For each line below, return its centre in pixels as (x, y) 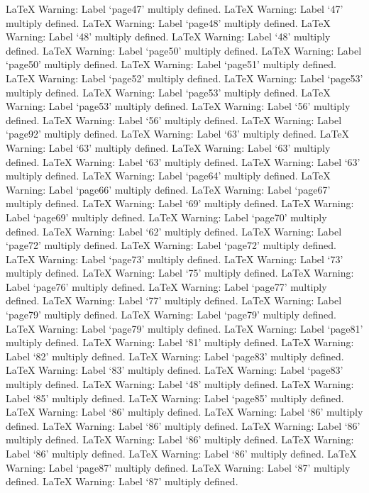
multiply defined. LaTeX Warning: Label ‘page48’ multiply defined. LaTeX (168, 22)
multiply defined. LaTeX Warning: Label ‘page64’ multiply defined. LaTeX (168, 176)
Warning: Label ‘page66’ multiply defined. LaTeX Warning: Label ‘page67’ (168, 189)
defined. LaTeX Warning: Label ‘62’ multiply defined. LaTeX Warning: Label (174, 231)
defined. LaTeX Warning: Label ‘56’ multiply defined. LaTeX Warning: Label (174, 120)
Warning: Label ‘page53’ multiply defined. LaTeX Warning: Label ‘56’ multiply (178, 106)
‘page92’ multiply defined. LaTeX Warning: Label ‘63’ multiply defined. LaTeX (178, 134)
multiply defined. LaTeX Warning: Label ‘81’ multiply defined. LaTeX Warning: (180, 342)
